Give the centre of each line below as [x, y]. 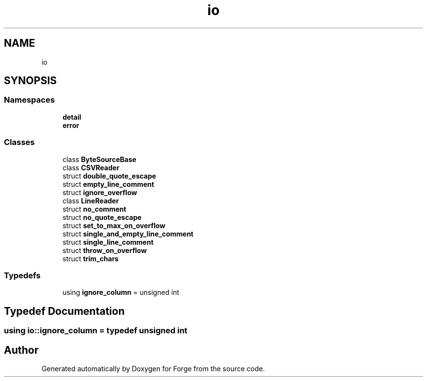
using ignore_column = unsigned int [121, 292]
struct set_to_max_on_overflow [114, 225]
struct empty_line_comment [108, 184]
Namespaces [29, 100]
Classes [19, 142]
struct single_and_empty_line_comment [128, 234]
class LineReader [91, 200]
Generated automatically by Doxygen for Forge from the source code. [153, 369]
